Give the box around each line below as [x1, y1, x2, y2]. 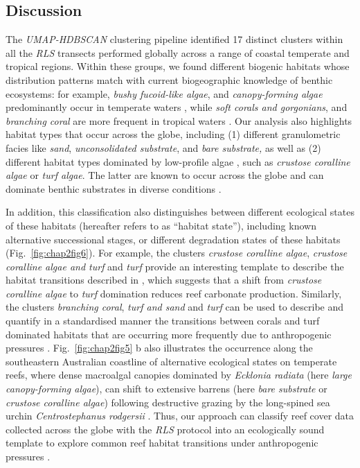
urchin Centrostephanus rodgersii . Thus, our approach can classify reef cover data [6, 408, 354, 423]
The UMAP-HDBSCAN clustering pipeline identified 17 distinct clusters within [6, 32, 343, 46]
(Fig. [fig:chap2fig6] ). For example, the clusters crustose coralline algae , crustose [6, 245, 348, 260]
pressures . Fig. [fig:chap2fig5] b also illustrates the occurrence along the [6, 340, 313, 355]
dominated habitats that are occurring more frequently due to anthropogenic [6, 327, 332, 341]
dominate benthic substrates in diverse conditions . [6, 181, 222, 196]
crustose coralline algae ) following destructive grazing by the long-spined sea [6, 395, 330, 409]
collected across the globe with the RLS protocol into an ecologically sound [6, 422, 325, 436]
